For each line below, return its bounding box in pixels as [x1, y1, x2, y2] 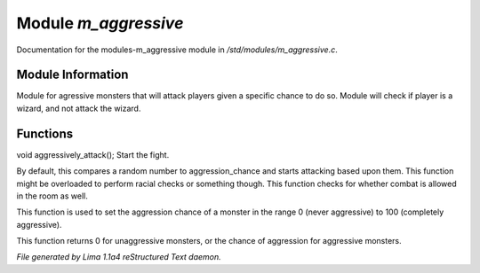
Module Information [16, 67, 129, 82]
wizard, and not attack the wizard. [16, 103, 141, 113]
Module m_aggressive [16, 13, 184, 33]
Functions [16, 126, 74, 141]
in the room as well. [16, 191, 88, 201]
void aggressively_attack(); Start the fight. [16, 149, 170, 160]
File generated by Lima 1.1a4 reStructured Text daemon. [16, 252, 221, 262]
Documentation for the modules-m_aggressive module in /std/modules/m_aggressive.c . [16, 44, 338, 55]
